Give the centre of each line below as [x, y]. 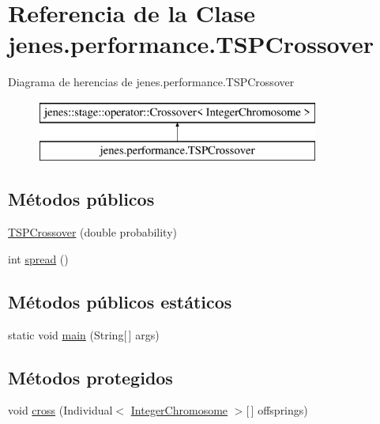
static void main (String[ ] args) [84, 334]
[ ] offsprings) [277, 410]
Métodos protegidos [90, 377]
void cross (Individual [60, 410]
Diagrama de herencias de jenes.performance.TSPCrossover [151, 82]
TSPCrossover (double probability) [93, 232]
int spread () [38, 258]
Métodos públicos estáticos [120, 301]
